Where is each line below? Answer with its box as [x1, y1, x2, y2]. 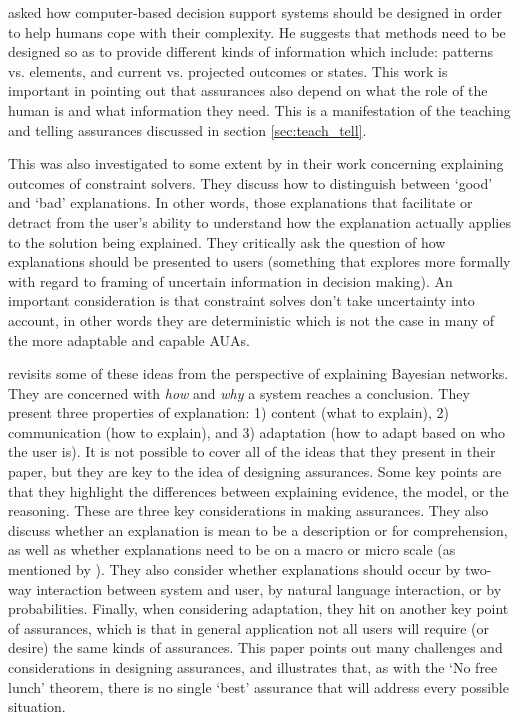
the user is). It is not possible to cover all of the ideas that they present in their [8, 441, 496, 462]
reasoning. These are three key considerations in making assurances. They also [8, 500, 489, 521]
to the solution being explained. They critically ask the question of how [8, 231, 446, 252]
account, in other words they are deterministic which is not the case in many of [8, 309, 495, 330]
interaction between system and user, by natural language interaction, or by [36, 578, 502, 599]
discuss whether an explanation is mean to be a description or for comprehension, [8, 519, 508, 540]
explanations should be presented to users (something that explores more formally [8, 251, 511, 272]
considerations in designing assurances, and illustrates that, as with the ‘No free [8, 657, 498, 677]
